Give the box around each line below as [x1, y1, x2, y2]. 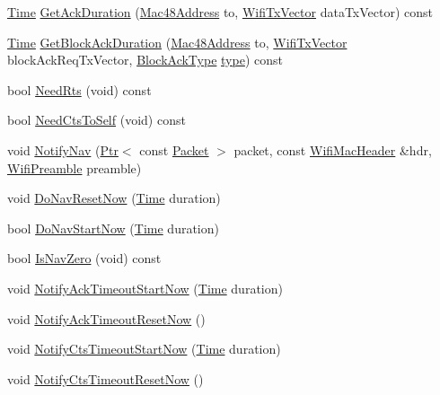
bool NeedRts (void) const [7, 80, 152, 99]
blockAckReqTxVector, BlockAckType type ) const [7, 50, 283, 69]
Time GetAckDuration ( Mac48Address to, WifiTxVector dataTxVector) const [7, 3, 434, 21]
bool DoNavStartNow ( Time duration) [7, 218, 219, 237]
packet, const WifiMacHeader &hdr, [233, 140, 432, 159]
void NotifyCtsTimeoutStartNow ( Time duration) [7, 339, 281, 358]
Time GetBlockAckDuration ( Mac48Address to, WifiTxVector [7, 32, 348, 51]
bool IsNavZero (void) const [7, 249, 162, 268]
